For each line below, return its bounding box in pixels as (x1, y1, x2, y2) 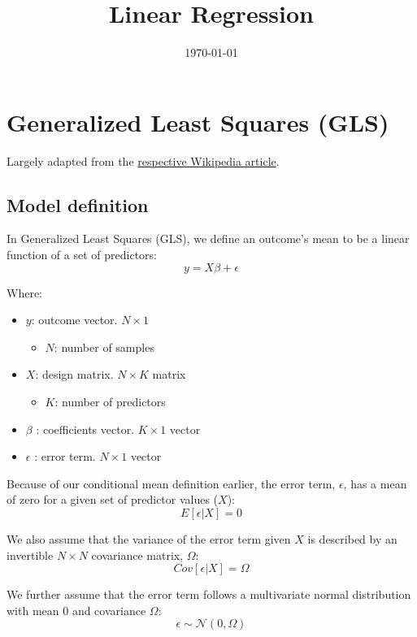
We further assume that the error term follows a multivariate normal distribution (7, 586, 411, 603)
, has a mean (343, 474, 407, 492)
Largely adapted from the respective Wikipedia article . (7, 152, 280, 169)
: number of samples (54, 338, 154, 355)
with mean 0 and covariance (7, 601, 146, 618)
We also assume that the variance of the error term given (7, 530, 291, 547)
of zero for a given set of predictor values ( (7, 491, 219, 508)
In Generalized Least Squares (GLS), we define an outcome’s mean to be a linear (7, 230, 410, 247)
